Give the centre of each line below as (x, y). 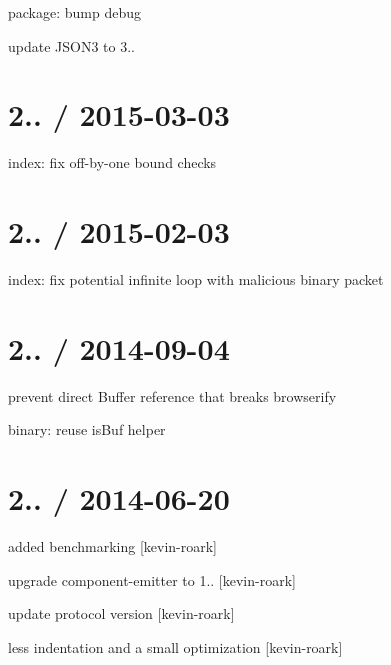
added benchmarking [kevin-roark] (112, 546)
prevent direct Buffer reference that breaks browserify (172, 395)
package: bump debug (75, 12)
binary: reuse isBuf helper (87, 429)
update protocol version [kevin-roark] (121, 613)
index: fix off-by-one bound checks (112, 162)
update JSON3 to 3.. (71, 45)
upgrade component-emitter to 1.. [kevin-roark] (152, 579)
